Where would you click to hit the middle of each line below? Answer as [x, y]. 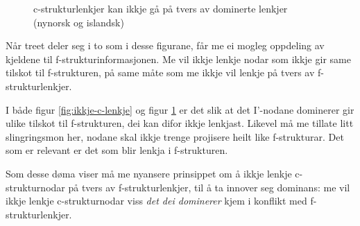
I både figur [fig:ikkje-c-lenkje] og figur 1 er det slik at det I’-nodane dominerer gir [180, 109]
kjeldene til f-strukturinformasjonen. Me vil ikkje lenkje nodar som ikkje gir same [178, 59]
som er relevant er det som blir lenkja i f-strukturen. [117, 150]
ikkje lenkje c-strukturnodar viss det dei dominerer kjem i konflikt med [156, 201]
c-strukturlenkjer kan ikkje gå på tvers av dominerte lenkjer [161, 8]
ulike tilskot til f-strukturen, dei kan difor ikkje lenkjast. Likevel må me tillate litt [180, 123]
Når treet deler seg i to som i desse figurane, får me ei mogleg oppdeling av [165, 45]
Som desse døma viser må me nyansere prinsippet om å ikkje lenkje [149, 173]
